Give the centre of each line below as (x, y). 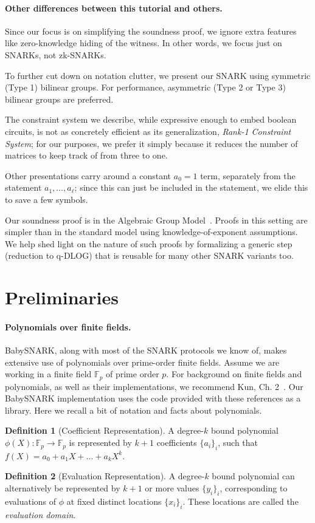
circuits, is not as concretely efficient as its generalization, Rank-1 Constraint (148, 131)
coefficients (177, 443)
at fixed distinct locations (114, 501)
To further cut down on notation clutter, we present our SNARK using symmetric (158, 75)
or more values (172, 488)
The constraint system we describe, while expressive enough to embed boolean (151, 119)
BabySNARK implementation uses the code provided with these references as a (153, 398)
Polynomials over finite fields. (68, 326)
